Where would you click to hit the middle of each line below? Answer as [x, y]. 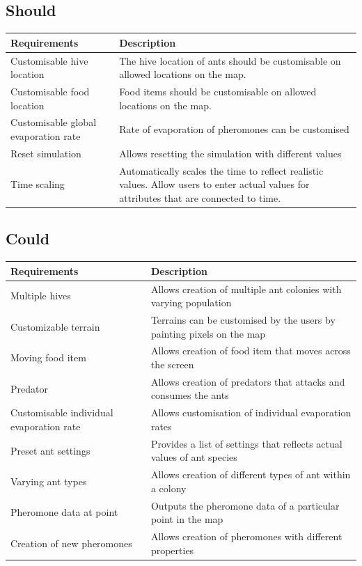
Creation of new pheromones [71, 543]
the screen [172, 364]
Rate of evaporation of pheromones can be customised [234, 129]
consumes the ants [190, 395]
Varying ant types [49, 481]
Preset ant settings [50, 450]
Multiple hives [41, 296]
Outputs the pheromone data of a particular [245, 505]
